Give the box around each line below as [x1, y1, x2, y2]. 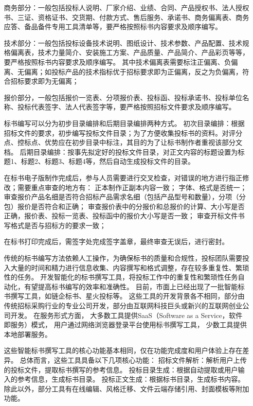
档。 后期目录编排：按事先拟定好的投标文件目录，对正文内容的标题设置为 [4, 146, 238, 157]
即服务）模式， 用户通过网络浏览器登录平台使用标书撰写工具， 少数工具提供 [4, 319, 247, 330]
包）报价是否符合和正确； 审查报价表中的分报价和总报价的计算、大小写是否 [4, 201, 245, 211]
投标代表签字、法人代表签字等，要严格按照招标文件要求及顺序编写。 [17, 102, 235, 112]
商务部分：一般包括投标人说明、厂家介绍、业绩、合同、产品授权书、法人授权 [4, 2, 249, 12]
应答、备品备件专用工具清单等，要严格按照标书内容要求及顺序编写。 [4, 21, 222, 32]
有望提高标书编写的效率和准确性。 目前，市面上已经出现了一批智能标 [24, 281, 245, 291]
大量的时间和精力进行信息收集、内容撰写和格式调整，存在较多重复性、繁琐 [10, 262, 249, 272]
